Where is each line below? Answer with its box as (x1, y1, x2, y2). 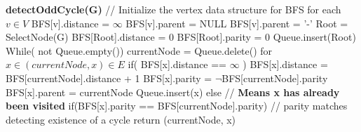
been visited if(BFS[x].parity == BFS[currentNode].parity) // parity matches (6, 98, 348, 113)
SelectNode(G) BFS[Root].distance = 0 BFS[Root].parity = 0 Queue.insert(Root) (6, 29, 356, 44)
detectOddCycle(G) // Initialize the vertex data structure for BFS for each (6, 2, 341, 16)
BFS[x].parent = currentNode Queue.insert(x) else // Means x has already (6, 84, 340, 99)
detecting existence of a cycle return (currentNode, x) (6, 112, 236, 126)
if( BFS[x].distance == (128, 57, 227, 72)
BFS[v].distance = (31, 15, 110, 30)
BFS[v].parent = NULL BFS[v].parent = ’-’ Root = (125, 15, 348, 30)
